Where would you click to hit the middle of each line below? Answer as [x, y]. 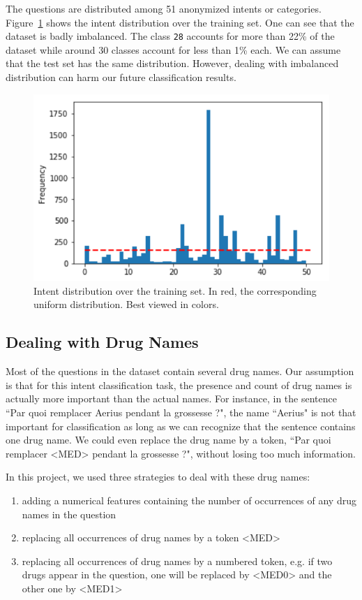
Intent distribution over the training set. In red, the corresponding [175, 290]
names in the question [69, 514]
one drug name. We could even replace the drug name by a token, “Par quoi [168, 440]
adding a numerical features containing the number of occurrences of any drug [189, 500]
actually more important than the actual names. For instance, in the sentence [171, 398]
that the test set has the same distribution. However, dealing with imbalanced [172, 63]
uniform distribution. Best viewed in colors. [126, 304]
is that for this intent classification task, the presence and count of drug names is [179, 385]
